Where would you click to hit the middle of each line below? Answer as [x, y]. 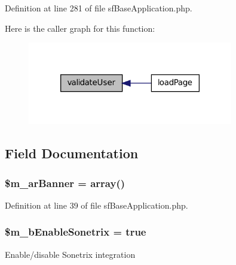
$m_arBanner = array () [65, 183]
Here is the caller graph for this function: [80, 28]
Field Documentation [72, 153]
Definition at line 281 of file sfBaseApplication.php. [99, 8]
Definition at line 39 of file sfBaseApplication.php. [96, 205]
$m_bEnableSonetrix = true [76, 232]
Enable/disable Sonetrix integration [70, 254]
